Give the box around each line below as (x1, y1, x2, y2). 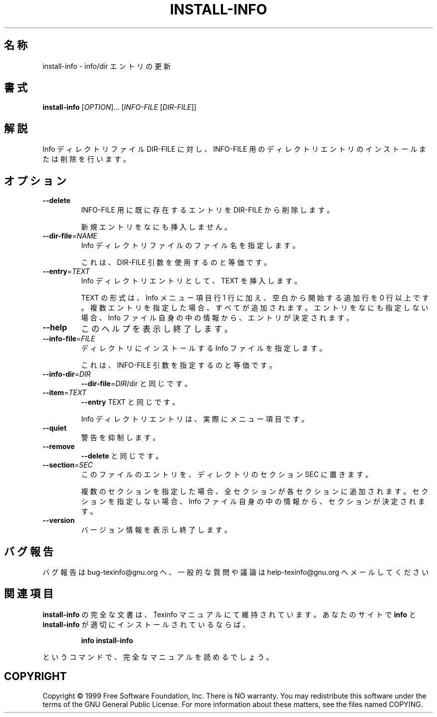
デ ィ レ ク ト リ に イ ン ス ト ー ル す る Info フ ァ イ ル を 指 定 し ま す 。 (81, 344, 327, 353)
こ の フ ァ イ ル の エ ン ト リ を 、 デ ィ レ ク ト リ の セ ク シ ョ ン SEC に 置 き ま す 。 (81, 470, 373, 479)
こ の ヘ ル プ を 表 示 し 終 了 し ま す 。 (81, 324, 232, 334)
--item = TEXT (42, 388, 87, 397)
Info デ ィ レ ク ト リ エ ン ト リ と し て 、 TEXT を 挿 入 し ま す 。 (81, 276, 302, 285)
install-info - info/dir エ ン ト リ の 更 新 (42, 61, 171, 70)
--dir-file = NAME (42, 232, 98, 240)
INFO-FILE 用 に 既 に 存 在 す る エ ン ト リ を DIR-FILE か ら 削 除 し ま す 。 (81, 206, 334, 215)
